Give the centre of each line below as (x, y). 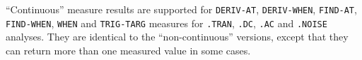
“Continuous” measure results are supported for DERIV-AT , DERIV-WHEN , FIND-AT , (181, 9)
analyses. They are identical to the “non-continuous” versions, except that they (177, 37)
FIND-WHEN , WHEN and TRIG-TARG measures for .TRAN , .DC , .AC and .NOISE (167, 23)
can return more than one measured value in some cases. (128, 50)
